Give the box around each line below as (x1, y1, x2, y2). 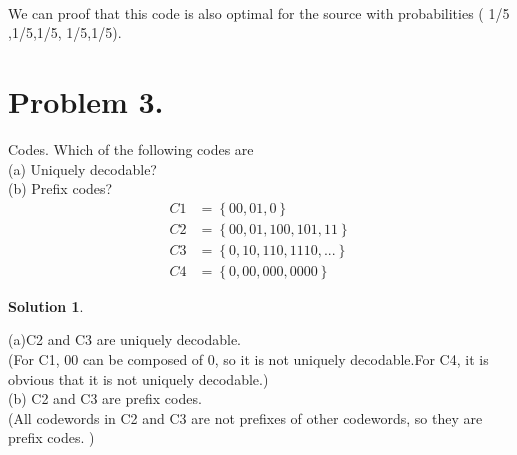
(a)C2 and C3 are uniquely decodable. (8, 329, 242, 350)
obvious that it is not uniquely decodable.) (8, 368, 269, 389)
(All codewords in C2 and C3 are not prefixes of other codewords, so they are (8, 407, 483, 428)
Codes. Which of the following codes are (8, 138, 254, 159)
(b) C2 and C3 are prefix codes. (8, 388, 202, 409)
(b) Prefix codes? (8, 178, 113, 199)
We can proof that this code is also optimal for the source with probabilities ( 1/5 (8, 2, 510, 23)
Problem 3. (8, 80, 164, 121)
